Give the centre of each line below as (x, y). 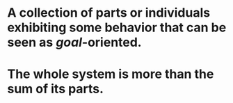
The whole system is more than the (111, 74)
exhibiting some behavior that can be (117, 27)
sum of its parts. (56, 89)
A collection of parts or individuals (109, 13)
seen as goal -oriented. (74, 42)
